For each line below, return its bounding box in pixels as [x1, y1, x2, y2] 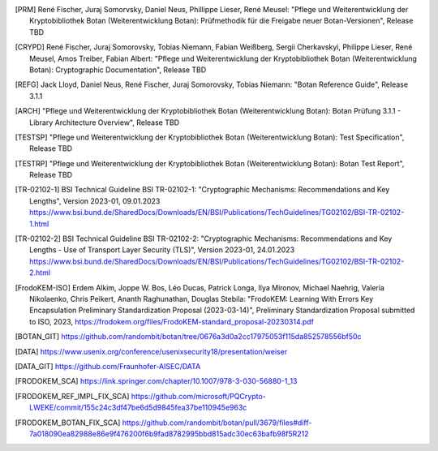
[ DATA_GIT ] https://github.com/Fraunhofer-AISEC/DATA [15, 361, 201, 371]
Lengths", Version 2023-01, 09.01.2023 [29, 195, 161, 206]
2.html [29, 268, 51, 277]
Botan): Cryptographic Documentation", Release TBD [29, 65, 207, 75]
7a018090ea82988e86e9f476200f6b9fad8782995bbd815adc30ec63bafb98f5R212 [29, 428, 309, 438]
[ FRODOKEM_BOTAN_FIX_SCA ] [15, 418, 121, 427]
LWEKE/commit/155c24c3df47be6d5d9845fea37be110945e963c [29, 402, 247, 413]
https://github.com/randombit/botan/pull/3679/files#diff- [122, 418, 312, 427]
